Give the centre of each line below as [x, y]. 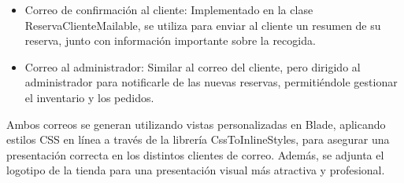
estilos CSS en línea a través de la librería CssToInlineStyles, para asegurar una [198, 139]
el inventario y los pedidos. [89, 97]
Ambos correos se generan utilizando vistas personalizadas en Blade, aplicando [196, 124]
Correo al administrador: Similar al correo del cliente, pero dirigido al [193, 66]
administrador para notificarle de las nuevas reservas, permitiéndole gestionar [211, 82]
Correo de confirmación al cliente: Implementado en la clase [169, 9]
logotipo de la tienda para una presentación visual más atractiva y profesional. [196, 170]
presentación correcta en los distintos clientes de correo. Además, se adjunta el [195, 154]
